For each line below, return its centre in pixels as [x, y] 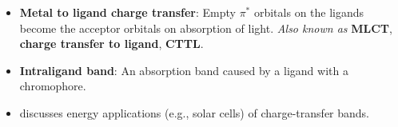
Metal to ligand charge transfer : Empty [127, 12]
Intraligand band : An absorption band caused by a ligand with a [184, 70]
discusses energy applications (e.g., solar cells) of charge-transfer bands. [195, 112]
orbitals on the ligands [309, 12]
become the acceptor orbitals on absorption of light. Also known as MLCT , [206, 28]
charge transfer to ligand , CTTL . [111, 44]
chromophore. [53, 86]
